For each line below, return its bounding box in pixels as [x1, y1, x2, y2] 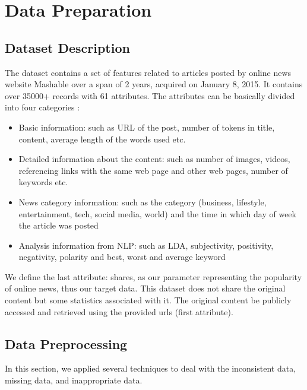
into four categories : [5, 101, 80, 113]
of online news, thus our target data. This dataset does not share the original [5, 282, 286, 294]
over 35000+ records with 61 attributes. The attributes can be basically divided [5, 89, 295, 102]
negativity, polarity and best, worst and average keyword [18, 251, 226, 263]
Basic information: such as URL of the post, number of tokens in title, [18, 121, 275, 133]
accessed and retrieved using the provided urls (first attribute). [5, 305, 233, 318]
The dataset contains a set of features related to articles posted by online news [5, 66, 292, 78]
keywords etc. [18, 176, 68, 188]
